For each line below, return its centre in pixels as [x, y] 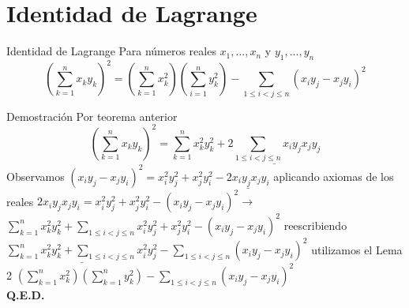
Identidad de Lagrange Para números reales [111, 51]
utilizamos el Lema [357, 249]
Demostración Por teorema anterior [92, 116]
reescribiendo [315, 225]
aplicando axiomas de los [334, 176]
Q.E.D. [26, 294]
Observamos [36, 176]
